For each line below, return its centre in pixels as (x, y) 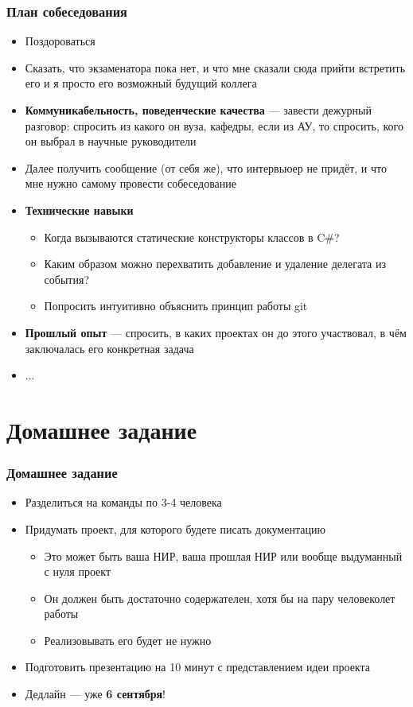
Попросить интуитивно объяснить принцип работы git (176, 306)
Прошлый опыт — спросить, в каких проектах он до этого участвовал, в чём (216, 332)
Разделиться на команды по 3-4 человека (123, 502)
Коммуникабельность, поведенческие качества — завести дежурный (198, 110)
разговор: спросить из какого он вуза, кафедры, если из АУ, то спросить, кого (214, 125)
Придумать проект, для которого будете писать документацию (175, 528)
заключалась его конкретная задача (109, 348)
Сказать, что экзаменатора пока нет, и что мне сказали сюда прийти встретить (215, 67)
